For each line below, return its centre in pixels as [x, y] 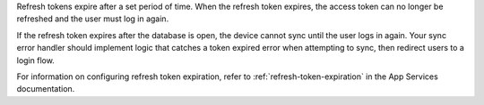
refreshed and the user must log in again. [93, 19]
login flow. [36, 60]
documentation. [46, 89]
